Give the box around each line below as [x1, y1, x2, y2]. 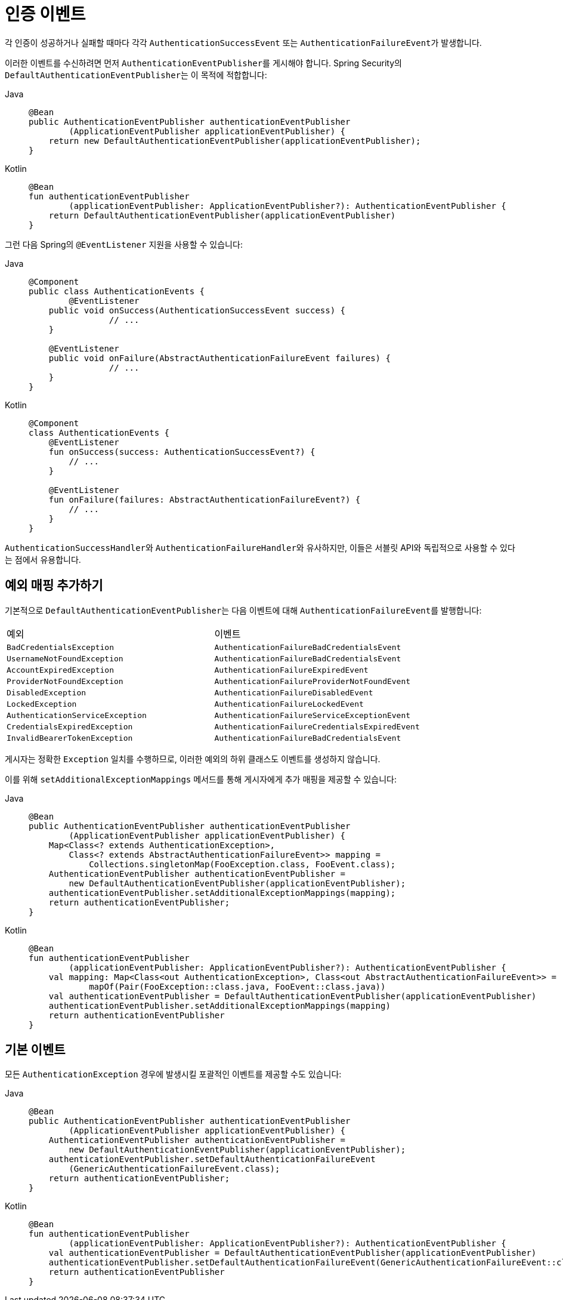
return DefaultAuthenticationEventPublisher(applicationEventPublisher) [48, 210, 396, 220]
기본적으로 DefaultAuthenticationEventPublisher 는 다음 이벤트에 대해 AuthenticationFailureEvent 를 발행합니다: [5, 605, 482, 615]
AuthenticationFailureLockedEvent [214, 699, 364, 708]
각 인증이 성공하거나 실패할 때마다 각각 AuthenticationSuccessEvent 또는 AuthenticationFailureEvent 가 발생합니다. [5, 37, 482, 48]
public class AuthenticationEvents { [29, 286, 205, 296]
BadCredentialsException [7, 642, 115, 652]
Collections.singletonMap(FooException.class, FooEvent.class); [89, 859, 396, 869]
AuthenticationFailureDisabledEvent [214, 688, 373, 697]
